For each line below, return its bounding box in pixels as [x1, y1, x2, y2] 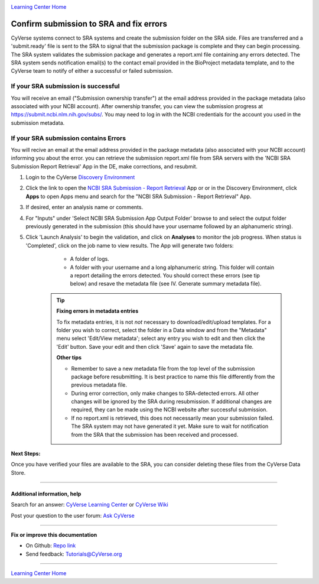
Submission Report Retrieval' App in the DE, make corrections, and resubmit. [11, 163, 198, 170]
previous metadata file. [71, 381, 127, 388]
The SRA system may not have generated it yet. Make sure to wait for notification [71, 423, 269, 430]
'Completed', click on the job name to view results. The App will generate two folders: [25, 242, 234, 249]
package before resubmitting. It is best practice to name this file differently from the [71, 373, 275, 380]
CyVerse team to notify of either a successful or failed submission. [11, 67, 174, 74]
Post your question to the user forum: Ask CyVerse [11, 512, 135, 519]
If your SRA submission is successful [11, 82, 120, 90]
